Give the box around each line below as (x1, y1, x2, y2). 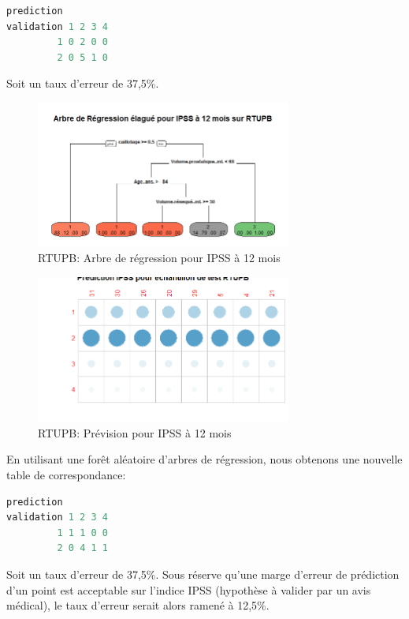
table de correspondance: (6, 466, 126, 482)
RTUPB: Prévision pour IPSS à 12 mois (38, 424, 232, 441)
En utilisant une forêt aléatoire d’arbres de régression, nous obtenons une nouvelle (6, 451, 403, 467)
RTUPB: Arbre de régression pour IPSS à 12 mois (38, 249, 281, 266)
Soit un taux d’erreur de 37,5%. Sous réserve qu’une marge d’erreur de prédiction (6, 565, 400, 582)
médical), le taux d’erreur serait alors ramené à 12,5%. (6, 597, 270, 613)
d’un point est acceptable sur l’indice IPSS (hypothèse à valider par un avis (6, 581, 371, 598)
